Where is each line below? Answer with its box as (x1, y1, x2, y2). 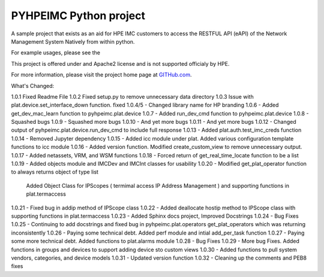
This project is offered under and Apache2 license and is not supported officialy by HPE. (11, 60, 230, 67)
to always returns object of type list (11, 168, 99, 176)
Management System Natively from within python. (11, 38, 135, 45)
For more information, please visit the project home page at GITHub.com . (11, 71, 192, 78)
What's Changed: (11, 82, 55, 89)
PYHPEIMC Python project (11, 9, 145, 22)
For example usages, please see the (11, 49, 100, 56)
